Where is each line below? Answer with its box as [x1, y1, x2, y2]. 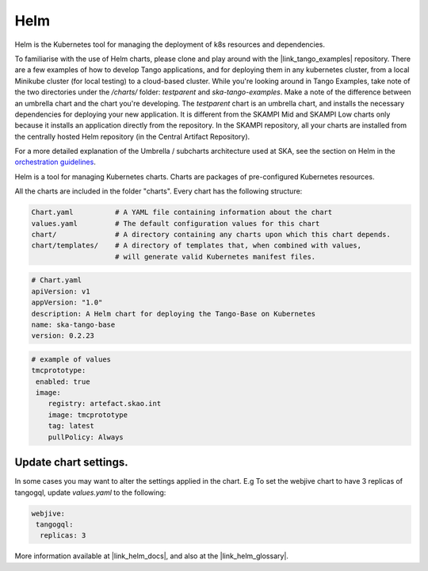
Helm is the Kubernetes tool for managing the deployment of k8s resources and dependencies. [14, 40, 325, 49]
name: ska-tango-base [31, 320, 116, 329]
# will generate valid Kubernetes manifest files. [115, 252, 316, 261]
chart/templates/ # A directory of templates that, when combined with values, [31, 241, 362, 250]
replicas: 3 [40, 531, 86, 540]
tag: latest [48, 421, 95, 431]
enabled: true [36, 377, 90, 386]
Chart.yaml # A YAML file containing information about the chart [31, 208, 333, 217]
